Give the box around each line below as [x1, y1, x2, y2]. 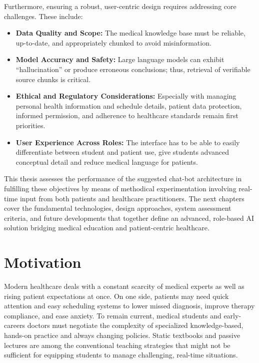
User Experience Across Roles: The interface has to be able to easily [15, 137, 240, 147]
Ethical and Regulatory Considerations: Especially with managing [15, 91, 236, 101]
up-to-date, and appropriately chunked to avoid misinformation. [15, 37, 211, 48]
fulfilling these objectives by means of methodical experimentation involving [4, 183, 236, 193]
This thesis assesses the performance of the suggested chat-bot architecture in [4, 173, 242, 184]
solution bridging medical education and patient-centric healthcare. [4, 222, 209, 233]
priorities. [15, 120, 45, 130]
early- [223, 310, 241, 320]
